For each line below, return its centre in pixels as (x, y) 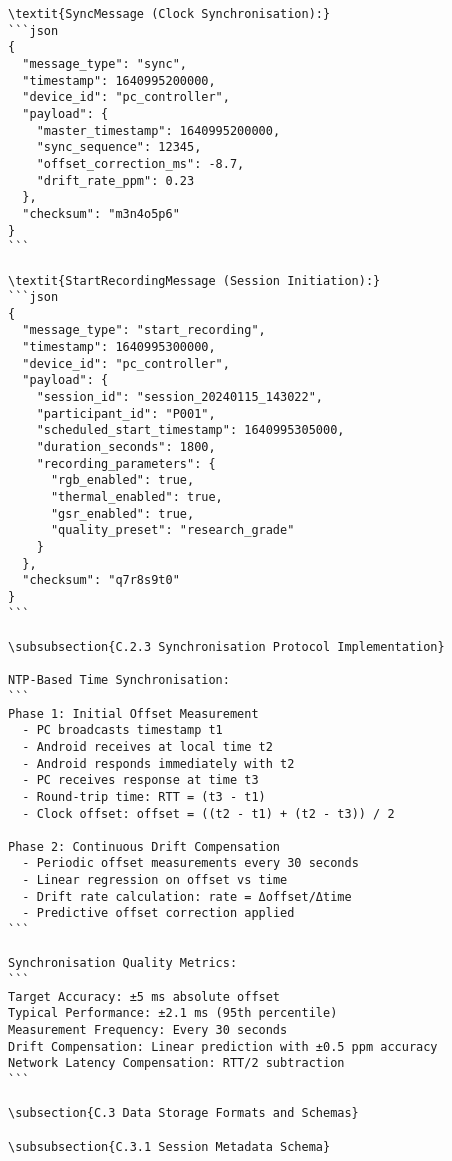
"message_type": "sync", (104, 63)
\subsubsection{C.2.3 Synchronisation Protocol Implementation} (226, 646)
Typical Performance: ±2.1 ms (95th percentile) (173, 1013)
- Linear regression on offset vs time (155, 880)
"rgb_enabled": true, (122, 480)
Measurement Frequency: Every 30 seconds (148, 1030)
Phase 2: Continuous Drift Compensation (144, 846)
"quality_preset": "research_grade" (172, 530)
